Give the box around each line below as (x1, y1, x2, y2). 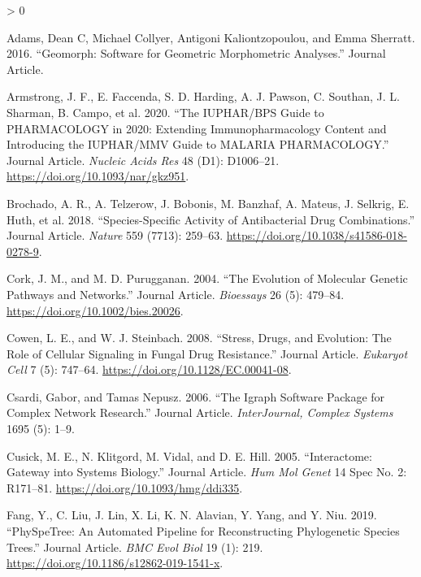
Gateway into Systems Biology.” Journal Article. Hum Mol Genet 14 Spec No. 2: (7, 463, 407, 480)
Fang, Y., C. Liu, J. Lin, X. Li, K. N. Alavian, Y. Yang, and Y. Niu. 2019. (7, 506, 377, 523)
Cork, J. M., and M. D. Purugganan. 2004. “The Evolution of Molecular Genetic (7, 270, 408, 287)
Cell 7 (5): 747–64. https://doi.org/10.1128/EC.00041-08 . (7, 361, 292, 378)
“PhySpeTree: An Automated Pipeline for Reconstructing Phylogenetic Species (7, 523, 400, 540)
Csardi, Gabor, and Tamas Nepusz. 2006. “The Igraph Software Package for (7, 388, 385, 405)
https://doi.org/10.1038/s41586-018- (226, 227, 407, 244)
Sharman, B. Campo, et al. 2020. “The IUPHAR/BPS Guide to (7, 103, 324, 120)
